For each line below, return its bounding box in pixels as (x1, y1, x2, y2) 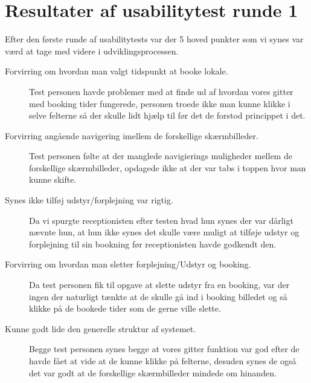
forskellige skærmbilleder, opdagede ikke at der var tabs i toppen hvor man (29, 161, 306, 174)
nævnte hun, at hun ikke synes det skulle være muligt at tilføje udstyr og (29, 226, 300, 238)
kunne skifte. (29, 173, 77, 186)
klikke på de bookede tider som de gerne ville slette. (29, 302, 221, 315)
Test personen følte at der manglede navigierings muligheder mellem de (29, 149, 292, 162)
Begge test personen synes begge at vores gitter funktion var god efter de (29, 342, 300, 355)
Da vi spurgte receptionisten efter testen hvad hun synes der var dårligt (29, 214, 293, 226)
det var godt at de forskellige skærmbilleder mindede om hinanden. (29, 366, 277, 379)
